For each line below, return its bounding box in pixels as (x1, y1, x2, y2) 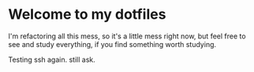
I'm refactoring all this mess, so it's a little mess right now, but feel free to (8, 31, 246, 41)
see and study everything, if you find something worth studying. (8, 39, 217, 49)
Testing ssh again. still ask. (8, 55, 96, 64)
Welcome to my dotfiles (8, 5, 166, 23)
